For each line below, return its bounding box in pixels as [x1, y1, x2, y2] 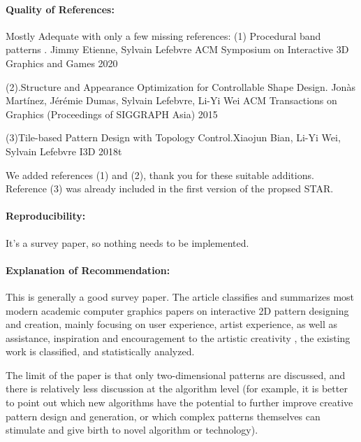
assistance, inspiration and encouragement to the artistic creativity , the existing [6, 330, 351, 345]
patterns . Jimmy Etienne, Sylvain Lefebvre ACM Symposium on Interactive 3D [6, 42, 349, 57]
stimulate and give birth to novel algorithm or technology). [6, 422, 258, 437]
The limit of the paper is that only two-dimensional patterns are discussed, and [6, 367, 346, 382]
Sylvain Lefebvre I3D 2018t [6, 143, 122, 158]
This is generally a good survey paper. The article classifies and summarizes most [6, 289, 354, 304]
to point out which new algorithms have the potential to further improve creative [6, 395, 353, 410]
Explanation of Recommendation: [6, 262, 170, 277]
